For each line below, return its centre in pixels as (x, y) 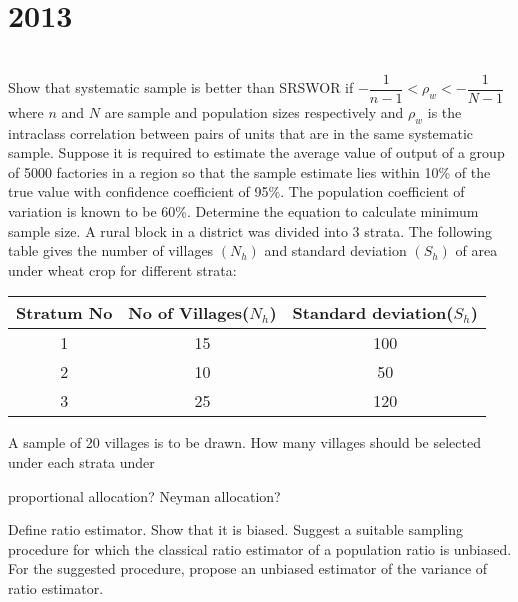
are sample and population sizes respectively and (254, 111)
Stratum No (64, 313)
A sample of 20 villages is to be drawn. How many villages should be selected (244, 442)
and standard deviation (335, 250)
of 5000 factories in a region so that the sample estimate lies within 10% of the (249, 171)
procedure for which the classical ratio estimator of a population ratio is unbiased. (260, 548)
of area (476, 250)
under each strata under (81, 461)
